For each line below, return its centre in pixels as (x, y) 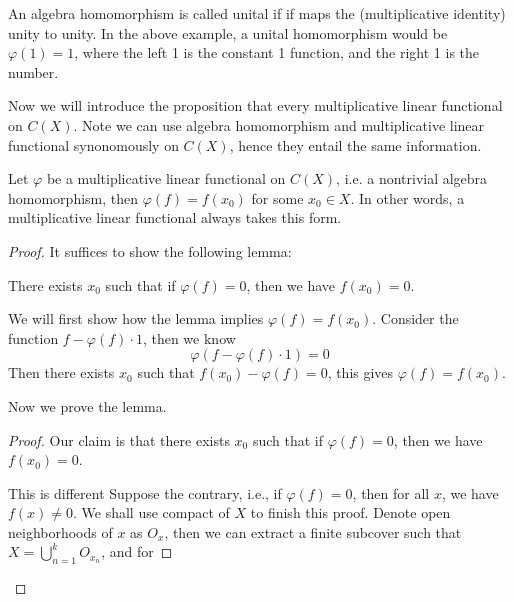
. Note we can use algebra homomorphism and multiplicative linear (279, 124)
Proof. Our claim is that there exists (119, 439)
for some (277, 197)
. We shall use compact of (151, 512)
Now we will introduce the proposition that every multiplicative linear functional (255, 105)
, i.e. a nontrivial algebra (412, 178)
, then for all (391, 492)
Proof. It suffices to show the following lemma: (150, 250)
